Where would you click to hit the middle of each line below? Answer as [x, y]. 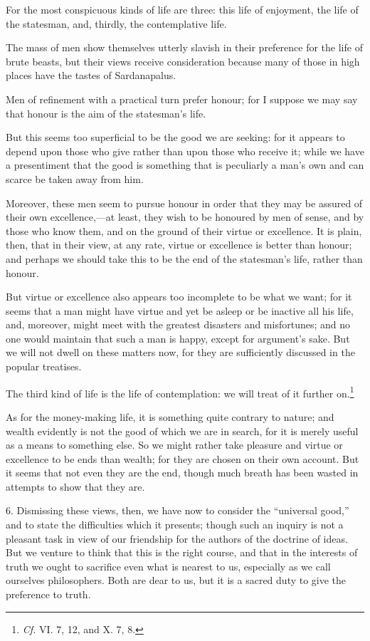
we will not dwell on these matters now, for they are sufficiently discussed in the [180, 352]
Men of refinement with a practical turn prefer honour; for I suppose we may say [182, 99]
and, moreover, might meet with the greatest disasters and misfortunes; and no [178, 324]
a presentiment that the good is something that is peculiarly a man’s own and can [185, 165]
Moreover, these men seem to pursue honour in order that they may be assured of [184, 203]
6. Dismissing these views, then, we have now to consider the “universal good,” [178, 510]
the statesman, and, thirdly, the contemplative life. [116, 23]
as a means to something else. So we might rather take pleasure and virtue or [174, 445]
